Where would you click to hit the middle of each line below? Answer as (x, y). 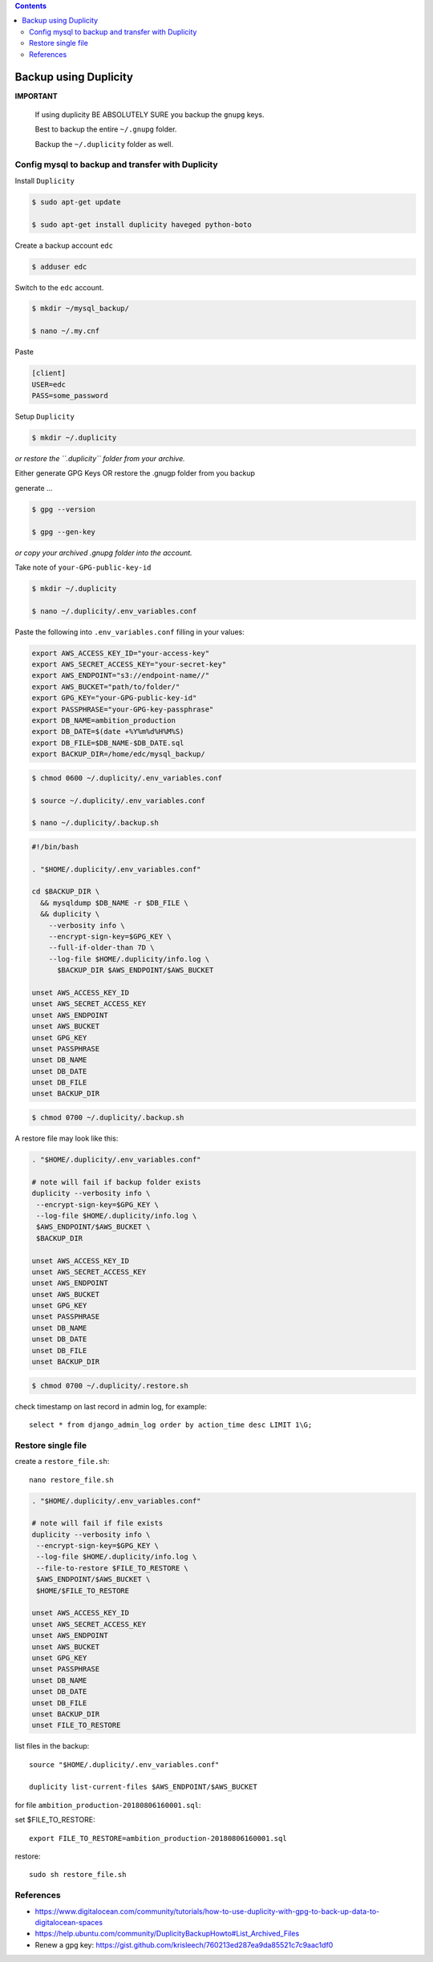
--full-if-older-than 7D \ (102, 948)
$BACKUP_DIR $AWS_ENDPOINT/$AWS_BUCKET (136, 970)
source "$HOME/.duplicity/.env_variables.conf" (124, 1764)
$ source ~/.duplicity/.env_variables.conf (119, 801)
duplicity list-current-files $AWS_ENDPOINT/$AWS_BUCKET (144, 1787)
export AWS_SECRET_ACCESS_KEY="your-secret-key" (129, 665)
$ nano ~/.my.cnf (66, 331)
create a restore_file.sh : (62, 1461)
